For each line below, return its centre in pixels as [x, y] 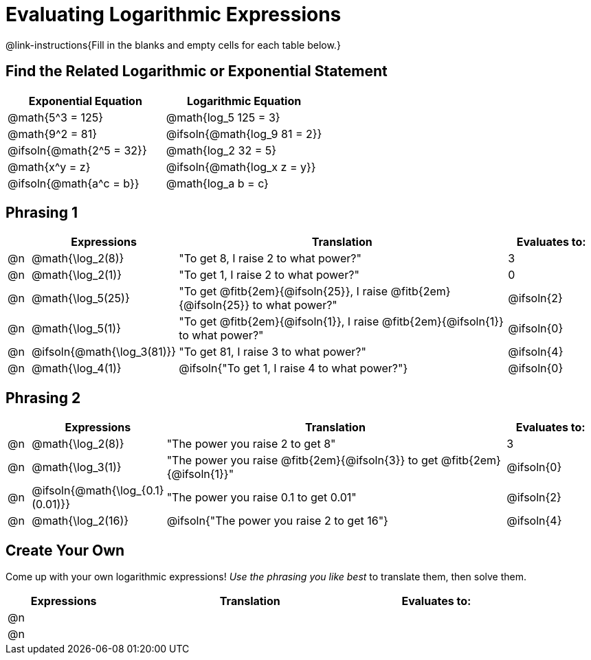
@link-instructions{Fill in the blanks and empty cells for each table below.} [173, 45]
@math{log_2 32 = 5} [221, 150]
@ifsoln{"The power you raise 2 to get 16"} [277, 521]
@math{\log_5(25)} [80, 298]
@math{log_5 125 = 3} [223, 117]
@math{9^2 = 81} [52, 134]
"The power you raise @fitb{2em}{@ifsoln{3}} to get [302, 460]
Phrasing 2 [43, 398]
